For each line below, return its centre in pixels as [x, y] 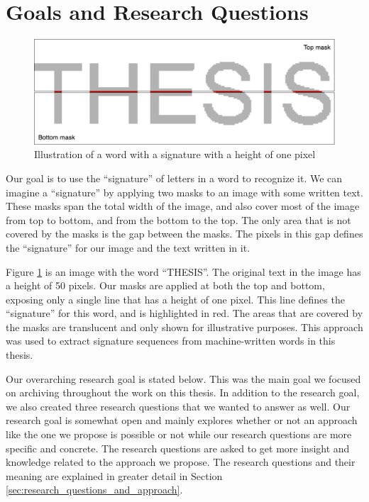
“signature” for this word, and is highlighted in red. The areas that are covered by [184, 313]
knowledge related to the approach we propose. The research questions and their [181, 462]
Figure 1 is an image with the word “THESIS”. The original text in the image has [183, 271]
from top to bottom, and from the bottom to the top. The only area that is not [178, 219]
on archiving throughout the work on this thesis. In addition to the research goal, [183, 392]
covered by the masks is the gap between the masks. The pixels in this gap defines [184, 234]
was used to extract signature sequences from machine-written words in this [171, 341]
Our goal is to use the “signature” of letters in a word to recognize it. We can [174, 178]
